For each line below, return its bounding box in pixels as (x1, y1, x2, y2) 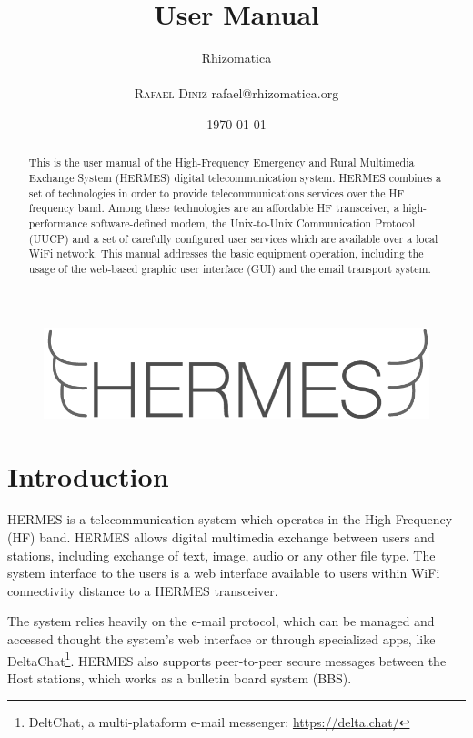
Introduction (7, 457, 169, 494)
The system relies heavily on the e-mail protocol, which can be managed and (7, 612, 435, 631)
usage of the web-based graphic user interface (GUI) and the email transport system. (28, 260, 431, 276)
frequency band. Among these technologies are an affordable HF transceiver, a (28, 200, 399, 216)
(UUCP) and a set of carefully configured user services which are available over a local (28, 230, 438, 246)
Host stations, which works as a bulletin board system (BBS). (7, 668, 352, 687)
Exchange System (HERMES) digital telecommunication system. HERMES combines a (28, 169, 442, 185)
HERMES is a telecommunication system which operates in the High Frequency (7, 510, 453, 529)
